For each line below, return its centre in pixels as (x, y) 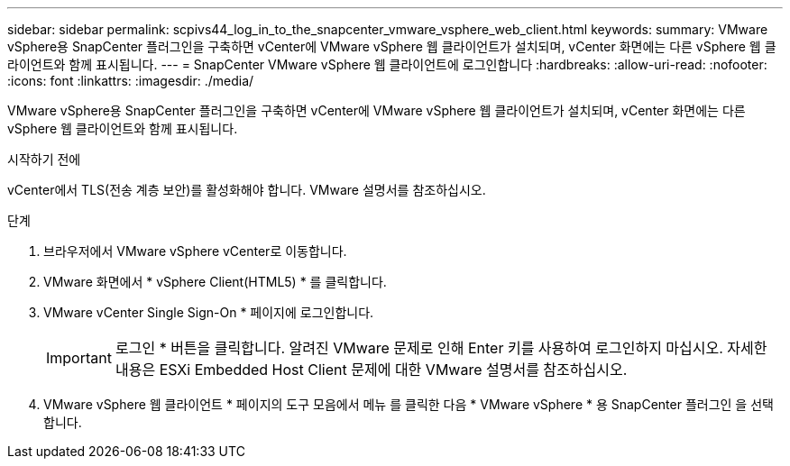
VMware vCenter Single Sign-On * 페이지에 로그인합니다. (209, 312)
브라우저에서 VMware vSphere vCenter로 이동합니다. (195, 251)
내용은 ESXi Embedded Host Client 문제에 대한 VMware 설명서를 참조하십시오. (371, 370)
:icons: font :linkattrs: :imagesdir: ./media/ (131, 81)
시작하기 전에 (44, 159)
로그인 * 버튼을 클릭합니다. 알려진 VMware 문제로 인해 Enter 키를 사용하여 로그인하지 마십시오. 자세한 (441, 348)
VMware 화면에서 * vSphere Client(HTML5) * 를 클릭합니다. (215, 282)
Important (79, 358)
